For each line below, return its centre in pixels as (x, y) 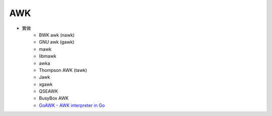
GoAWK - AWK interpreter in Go (72, 105)
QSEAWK (49, 91)
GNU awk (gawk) (57, 42)
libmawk (48, 56)
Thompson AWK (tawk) (63, 70)
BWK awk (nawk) (57, 35)
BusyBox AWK (54, 98)
